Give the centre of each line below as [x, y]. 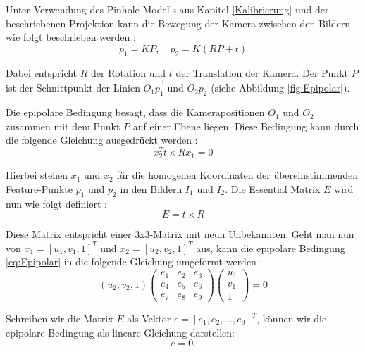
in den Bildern [151, 188]
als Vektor [149, 319]
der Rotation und [129, 72]
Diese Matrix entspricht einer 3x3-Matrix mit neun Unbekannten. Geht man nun [180, 234]
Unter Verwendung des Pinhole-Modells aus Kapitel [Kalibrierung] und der [167, 9]
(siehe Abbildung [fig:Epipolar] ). [280, 88]
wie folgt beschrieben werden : [71, 37]
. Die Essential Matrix [273, 188]
